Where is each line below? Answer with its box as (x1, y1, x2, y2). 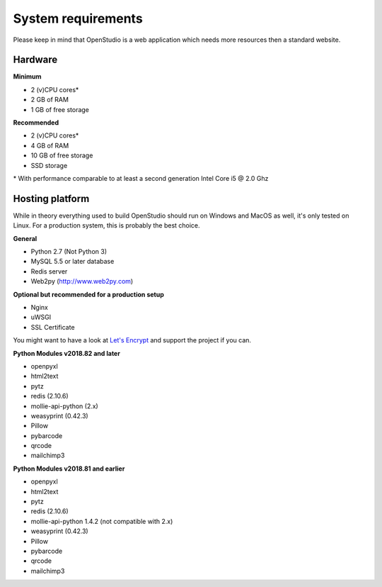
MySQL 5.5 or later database (30, 257, 115, 266)
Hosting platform (13, 192, 90, 205)
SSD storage (30, 161, 68, 169)
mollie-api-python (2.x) (30, 401, 98, 410)
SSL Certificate (30, 323, 75, 331)
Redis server (30, 267, 68, 276)
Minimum (13, 72, 42, 81)
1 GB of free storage (30, 105, 90, 113)
